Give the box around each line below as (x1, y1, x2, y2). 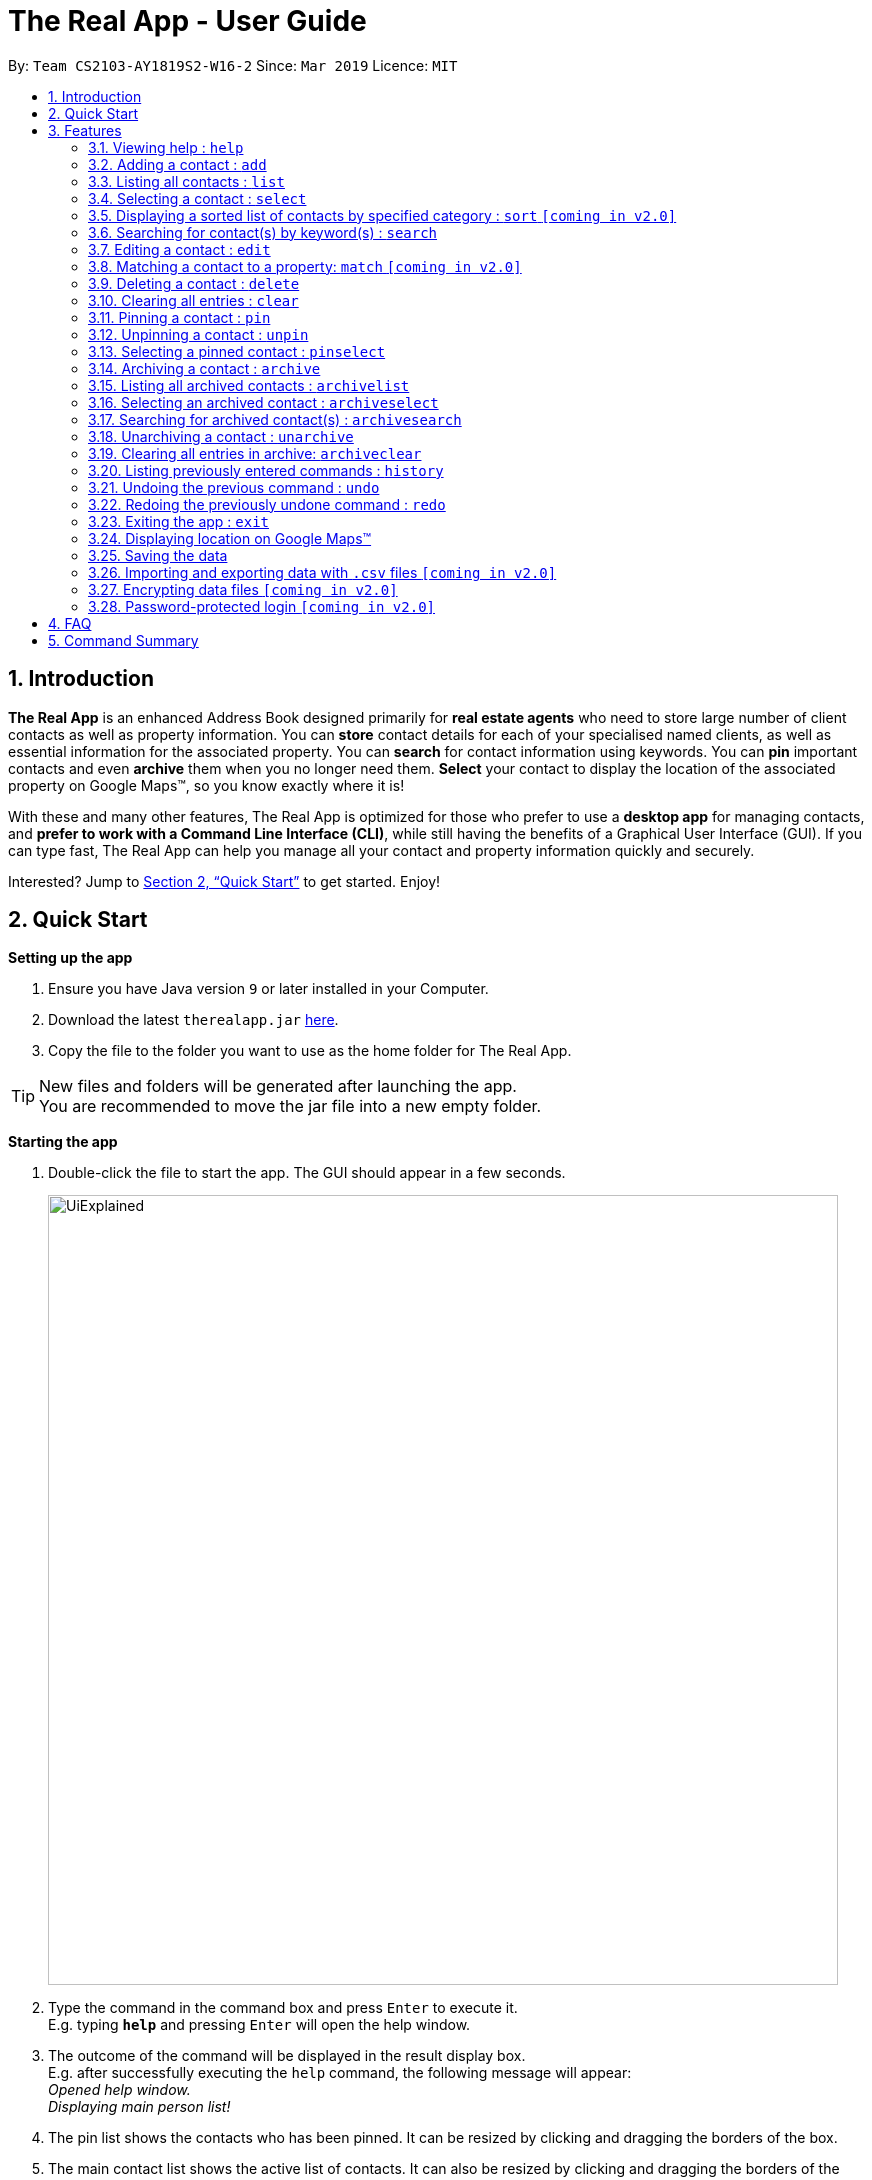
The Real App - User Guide (8, 4, 367, 38)
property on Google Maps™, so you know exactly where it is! (8, 776, 405, 794)
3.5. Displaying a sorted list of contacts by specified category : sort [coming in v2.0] (88, 206, 677, 224)
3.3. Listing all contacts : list (88, 172, 285, 190)
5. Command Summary (48, 631, 199, 649)
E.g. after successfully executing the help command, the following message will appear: (48, 2064, 632, 2082)
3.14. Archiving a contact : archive (88, 359, 321, 377)
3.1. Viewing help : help (88, 138, 244, 156)
